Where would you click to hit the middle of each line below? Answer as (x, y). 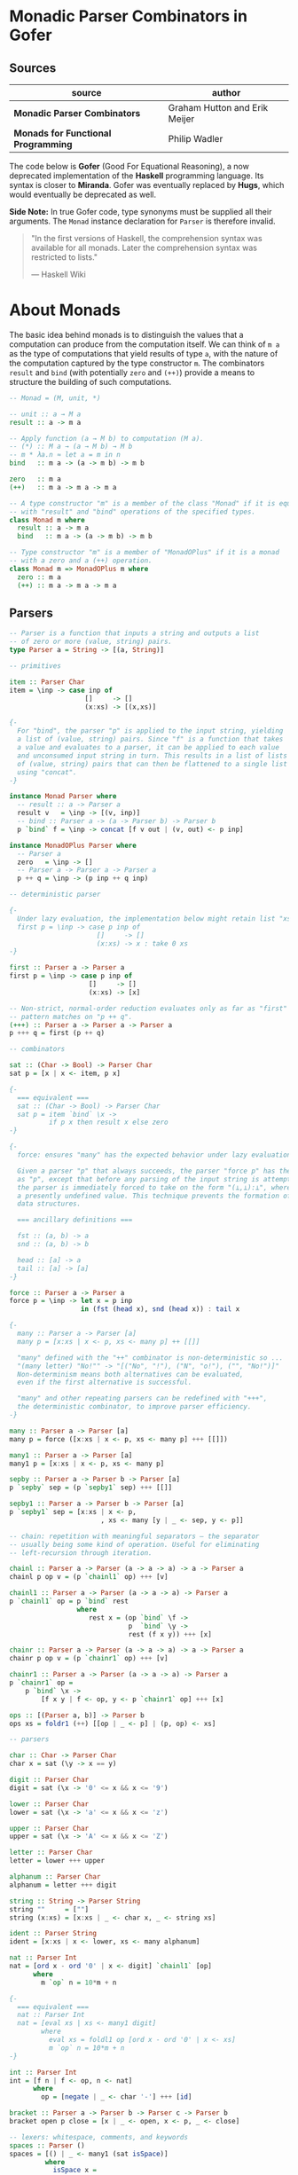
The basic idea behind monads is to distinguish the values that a (126, 334)
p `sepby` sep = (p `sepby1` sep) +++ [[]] (91, 1488)
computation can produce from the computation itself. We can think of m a (145, 344)
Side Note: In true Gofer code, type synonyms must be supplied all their (141, 212)
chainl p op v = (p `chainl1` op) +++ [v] (89, 1577)
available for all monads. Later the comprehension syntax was (144, 247)
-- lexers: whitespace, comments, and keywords (99, 2137)
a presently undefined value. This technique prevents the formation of (154, 1196)
